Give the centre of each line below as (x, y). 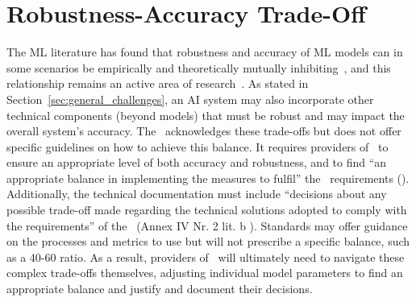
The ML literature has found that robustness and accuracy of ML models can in (205, 52)
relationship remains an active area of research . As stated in (158, 83)
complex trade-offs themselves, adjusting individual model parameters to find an (205, 273)
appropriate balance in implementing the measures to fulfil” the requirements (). (208, 178)
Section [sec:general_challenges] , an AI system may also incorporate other (190, 99)
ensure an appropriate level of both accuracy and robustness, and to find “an (197, 162)
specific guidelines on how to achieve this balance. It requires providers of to (198, 146)
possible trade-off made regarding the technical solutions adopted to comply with (207, 210)
